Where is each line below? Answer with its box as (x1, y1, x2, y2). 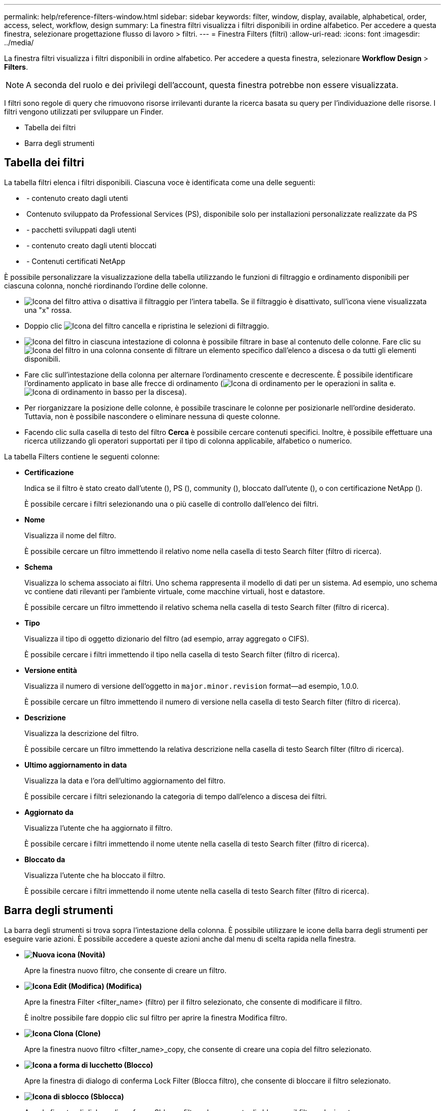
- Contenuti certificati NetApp (26, 256, 125, 266)
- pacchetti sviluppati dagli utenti (26, 225, 137, 234)
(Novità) (77, 950, 106, 959)
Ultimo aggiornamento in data (24, 760, 127, 769)
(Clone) (75, 1029, 101, 1038)
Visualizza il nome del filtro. (24, 531, 116, 540)
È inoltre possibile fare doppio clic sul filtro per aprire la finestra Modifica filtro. (24, 1013, 288, 1022)
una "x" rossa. (24, 305, 72, 314)
